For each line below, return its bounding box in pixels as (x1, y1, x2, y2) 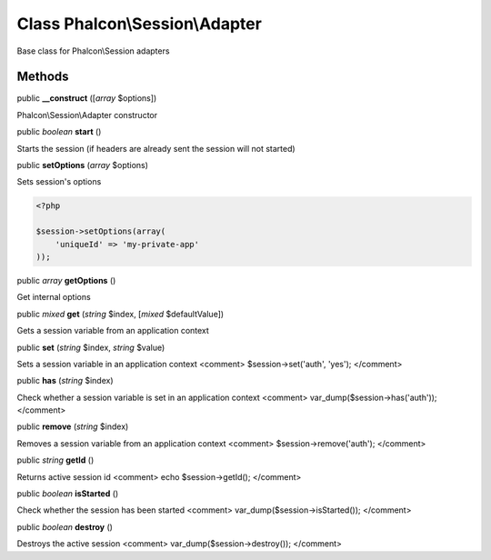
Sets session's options (16, 176, 102, 187)
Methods (16, 69, 69, 85)
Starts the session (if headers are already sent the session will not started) (16, 143, 296, 154)
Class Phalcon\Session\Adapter (16, 14, 263, 34)
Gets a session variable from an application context (16, 325, 209, 336)
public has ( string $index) (16, 375, 114, 386)
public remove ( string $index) (16, 421, 129, 432)
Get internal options (16, 292, 91, 303)
